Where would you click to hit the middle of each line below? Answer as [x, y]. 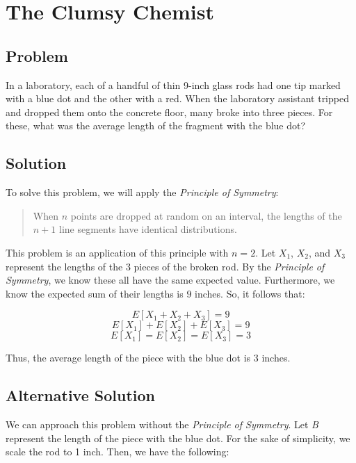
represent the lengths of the [64, 266]
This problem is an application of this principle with [117, 252]
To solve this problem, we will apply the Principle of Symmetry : [142, 192]
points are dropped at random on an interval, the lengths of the [206, 215]
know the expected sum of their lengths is [95, 293]
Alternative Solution [80, 395]
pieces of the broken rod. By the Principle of [229, 266]
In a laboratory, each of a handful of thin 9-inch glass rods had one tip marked [173, 84]
